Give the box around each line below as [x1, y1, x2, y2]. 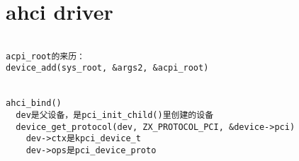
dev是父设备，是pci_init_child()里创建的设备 [16, 110, 214, 121]
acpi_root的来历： [6, 51, 85, 61]
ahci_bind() [6, 98, 62, 109]
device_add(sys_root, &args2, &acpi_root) [6, 63, 209, 73]
